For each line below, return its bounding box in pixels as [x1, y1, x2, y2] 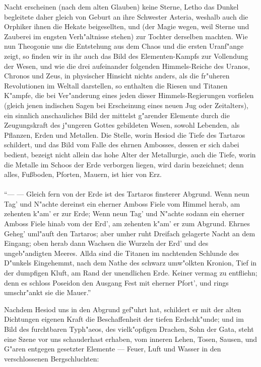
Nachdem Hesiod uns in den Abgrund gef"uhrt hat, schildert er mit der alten [4, 304, 241, 314]
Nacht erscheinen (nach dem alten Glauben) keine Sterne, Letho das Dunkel [4, 2, 239, 12]
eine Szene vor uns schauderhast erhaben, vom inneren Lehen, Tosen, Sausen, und [4, 333, 257, 344]
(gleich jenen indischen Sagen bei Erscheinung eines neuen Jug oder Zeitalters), [4, 100, 248, 110]
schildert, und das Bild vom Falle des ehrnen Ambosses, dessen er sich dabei [4, 139, 239, 150]
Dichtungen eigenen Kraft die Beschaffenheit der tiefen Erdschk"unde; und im [4, 314, 244, 324]
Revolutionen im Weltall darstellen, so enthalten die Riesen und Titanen [4, 80, 228, 90]
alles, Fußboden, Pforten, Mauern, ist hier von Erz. [4, 169, 162, 179]
